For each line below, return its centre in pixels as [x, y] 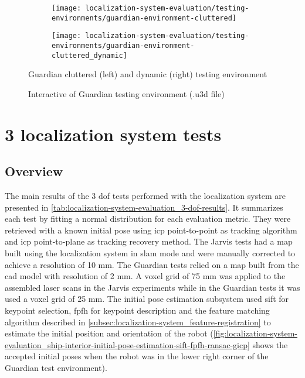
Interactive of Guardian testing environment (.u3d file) [126, 93]
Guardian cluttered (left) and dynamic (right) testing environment [148, 74]
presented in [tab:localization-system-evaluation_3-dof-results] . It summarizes [144, 207]
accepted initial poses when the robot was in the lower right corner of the [137, 356]
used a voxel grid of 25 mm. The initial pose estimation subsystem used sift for [147, 299]
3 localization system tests [113, 134]
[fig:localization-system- [255, 333]
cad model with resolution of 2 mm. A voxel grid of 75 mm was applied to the [145, 276]
